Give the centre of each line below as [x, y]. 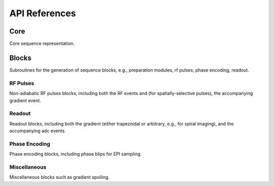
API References [43, 13]
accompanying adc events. [38, 131]
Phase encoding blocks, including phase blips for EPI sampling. [76, 154]
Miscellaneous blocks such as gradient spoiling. [60, 177]
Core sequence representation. [42, 44]
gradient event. [25, 100]
